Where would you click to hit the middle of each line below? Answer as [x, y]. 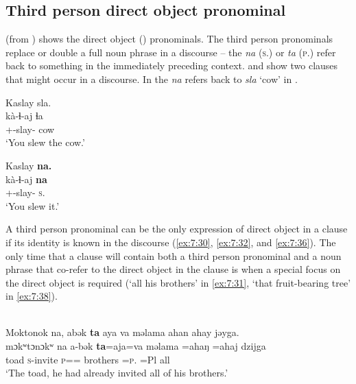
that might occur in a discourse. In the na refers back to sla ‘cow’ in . [152, 79]
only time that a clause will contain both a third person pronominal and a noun [174, 255]
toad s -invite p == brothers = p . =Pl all [88, 359]
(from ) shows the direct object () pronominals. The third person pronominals [169, 39]
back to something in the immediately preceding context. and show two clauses [172, 65]
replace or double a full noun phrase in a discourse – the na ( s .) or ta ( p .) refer [171, 52]
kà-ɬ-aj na [26, 179]
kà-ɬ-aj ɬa [24, 116]
